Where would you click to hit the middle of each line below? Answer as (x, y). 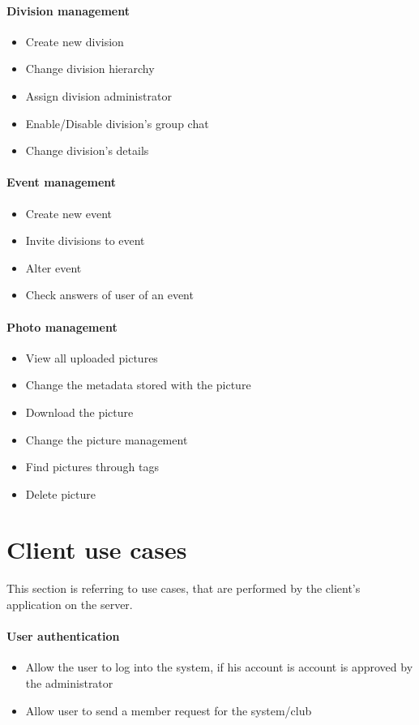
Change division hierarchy (90, 69)
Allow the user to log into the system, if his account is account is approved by (219, 667)
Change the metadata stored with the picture (138, 385)
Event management (62, 182)
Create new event (68, 213)
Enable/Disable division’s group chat (117, 123)
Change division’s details (87, 150)
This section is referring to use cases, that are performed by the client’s (184, 588)
